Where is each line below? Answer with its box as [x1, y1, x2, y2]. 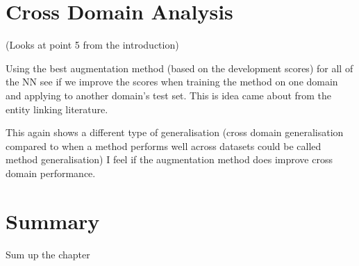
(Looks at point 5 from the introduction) [6, 38, 179, 52]
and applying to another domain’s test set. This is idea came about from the [6, 88, 332, 102]
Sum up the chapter [6, 247, 90, 261]
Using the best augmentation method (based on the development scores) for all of [6, 60, 353, 75]
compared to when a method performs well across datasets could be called [6, 138, 322, 153]
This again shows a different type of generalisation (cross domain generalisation [6, 125, 344, 140]
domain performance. [6, 165, 96, 180]
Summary [6, 206, 100, 235]
